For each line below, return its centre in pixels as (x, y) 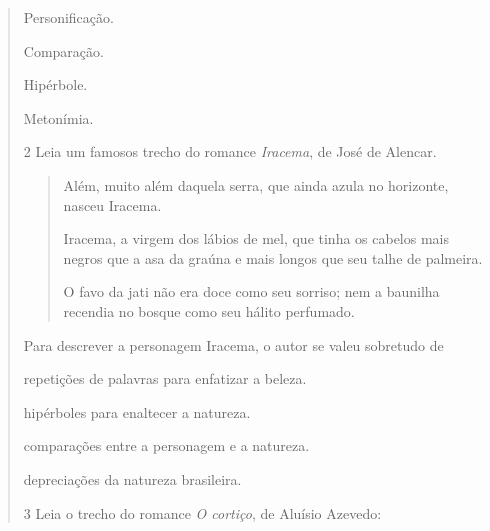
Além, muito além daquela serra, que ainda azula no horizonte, (256, 184)
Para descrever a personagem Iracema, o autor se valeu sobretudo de (233, 344)
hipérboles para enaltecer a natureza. (137, 411)
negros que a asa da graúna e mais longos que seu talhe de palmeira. (273, 257)
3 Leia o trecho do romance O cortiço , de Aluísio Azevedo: (202, 512)
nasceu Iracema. (112, 204)
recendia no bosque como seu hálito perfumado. (209, 310)
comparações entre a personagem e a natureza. (166, 445)
